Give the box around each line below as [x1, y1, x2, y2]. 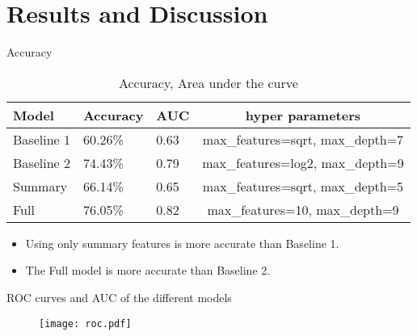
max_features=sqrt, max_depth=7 [202, 129, 404, 149]
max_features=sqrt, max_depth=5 [202, 176, 404, 195]
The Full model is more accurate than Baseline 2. [25, 262, 271, 279]
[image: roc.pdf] [39, 317, 132, 330]
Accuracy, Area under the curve [118, 73, 298, 92]
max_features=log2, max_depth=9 [202, 153, 404, 172]
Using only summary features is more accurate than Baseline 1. [25, 234, 339, 251]
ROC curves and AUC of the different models [6, 288, 232, 305]
